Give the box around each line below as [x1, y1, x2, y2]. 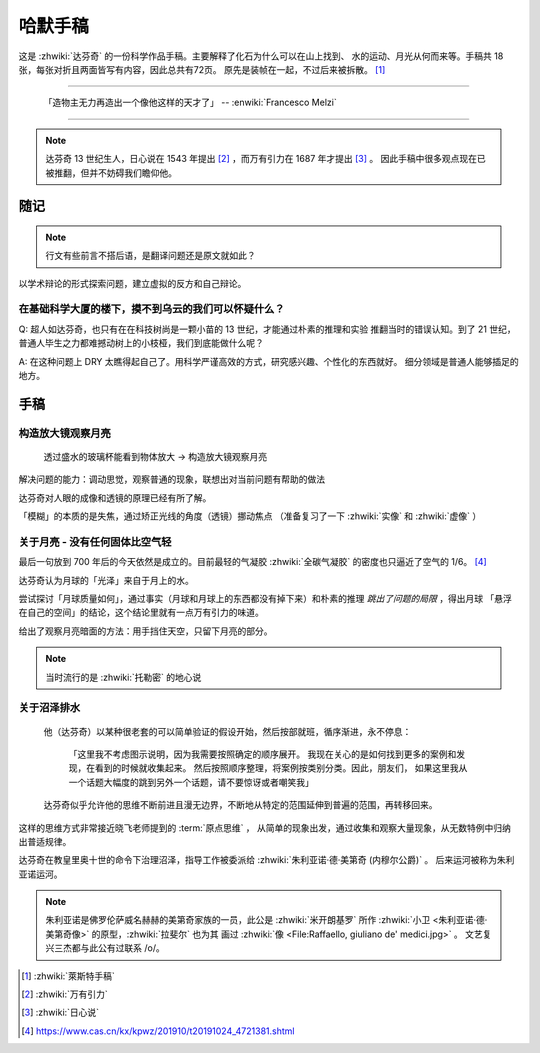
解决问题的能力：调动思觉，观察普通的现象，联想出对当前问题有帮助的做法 [18, 473, 325, 485]
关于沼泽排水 [18, 701, 81, 715]
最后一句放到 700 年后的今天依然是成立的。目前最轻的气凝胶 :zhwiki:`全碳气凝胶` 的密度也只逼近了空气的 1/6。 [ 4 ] [18, 556, 487, 568]
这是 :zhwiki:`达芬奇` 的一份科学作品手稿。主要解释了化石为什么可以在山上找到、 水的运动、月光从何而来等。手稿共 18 [18, 50, 504, 62]
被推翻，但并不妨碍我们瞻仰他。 [45, 166, 177, 179]
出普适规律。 [18, 835, 72, 847]
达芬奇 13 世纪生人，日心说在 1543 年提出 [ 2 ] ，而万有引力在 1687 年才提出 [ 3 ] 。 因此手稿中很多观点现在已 [45, 153, 486, 165]
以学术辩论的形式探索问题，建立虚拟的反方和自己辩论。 [18, 277, 247, 289]
